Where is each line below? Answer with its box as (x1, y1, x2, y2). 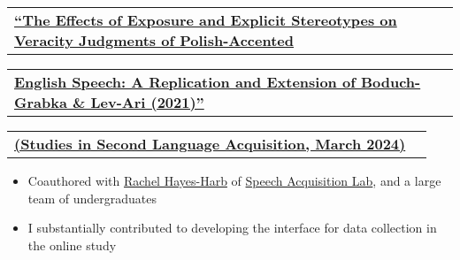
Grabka (14, 92, 67, 112)
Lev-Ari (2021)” (90, 92, 204, 112)
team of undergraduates (27, 188, 157, 207)
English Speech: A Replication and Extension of (14, 72, 356, 92)
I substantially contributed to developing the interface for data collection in (27, 218, 437, 237)
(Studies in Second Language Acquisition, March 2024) (14, 134, 406, 154)
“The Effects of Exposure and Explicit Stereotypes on (14, 10, 397, 30)
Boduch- (360, 72, 421, 92)
